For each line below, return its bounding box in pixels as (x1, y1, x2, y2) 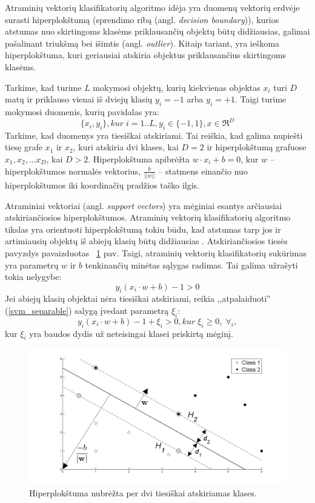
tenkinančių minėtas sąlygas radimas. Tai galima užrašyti (85, 258, 298, 271)
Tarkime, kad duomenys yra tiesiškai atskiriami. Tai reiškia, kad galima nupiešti (5, 128, 303, 141)
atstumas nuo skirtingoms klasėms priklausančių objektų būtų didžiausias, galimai (5, 25, 310, 38)
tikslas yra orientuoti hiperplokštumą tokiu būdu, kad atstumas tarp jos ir (5, 222, 281, 235)
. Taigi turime (234, 93, 287, 105)
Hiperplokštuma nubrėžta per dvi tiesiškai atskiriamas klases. (29, 486, 257, 499)
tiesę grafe (5, 141, 42, 153)
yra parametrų (5, 258, 59, 271)
